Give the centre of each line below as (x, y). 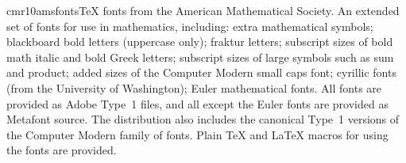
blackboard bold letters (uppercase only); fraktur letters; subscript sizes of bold (200, 42)
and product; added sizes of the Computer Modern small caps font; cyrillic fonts (201, 72)
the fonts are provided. (62, 150)
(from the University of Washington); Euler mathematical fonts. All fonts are (194, 87)
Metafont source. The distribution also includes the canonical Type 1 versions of (203, 119)
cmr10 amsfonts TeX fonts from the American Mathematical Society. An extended (203, 10)
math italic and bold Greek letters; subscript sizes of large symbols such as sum (200, 57)
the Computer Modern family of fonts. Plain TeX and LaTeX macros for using (197, 134)
